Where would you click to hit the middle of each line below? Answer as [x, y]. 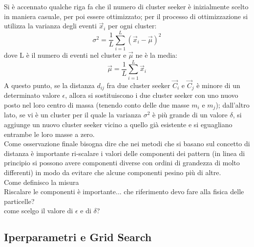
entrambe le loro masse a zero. [49, 134]
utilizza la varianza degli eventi [50, 26]
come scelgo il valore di [39, 211]
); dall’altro [233, 104]
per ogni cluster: [132, 26]
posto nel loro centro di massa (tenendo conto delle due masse [97, 104]
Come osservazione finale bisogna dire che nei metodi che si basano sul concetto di [127, 144]
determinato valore [32, 95]
